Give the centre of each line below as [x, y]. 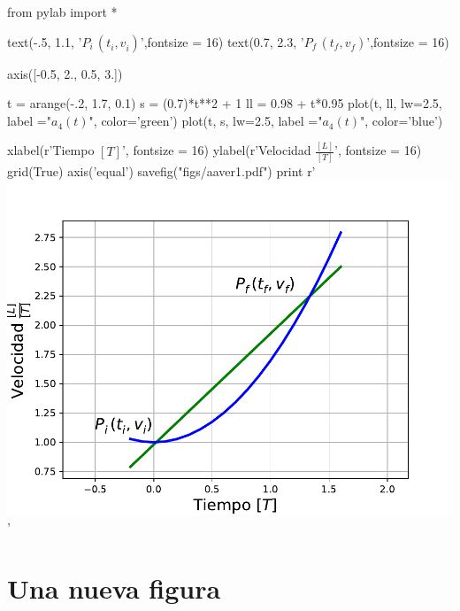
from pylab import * [62, 12]
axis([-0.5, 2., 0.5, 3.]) [65, 73]
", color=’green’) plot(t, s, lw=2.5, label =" [206, 120]
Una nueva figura [114, 588]
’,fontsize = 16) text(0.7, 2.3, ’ [222, 41]
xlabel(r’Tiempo [51, 150]
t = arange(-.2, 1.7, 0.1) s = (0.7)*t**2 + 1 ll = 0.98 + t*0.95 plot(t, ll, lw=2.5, [225, 103]
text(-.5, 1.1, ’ [45, 41]
